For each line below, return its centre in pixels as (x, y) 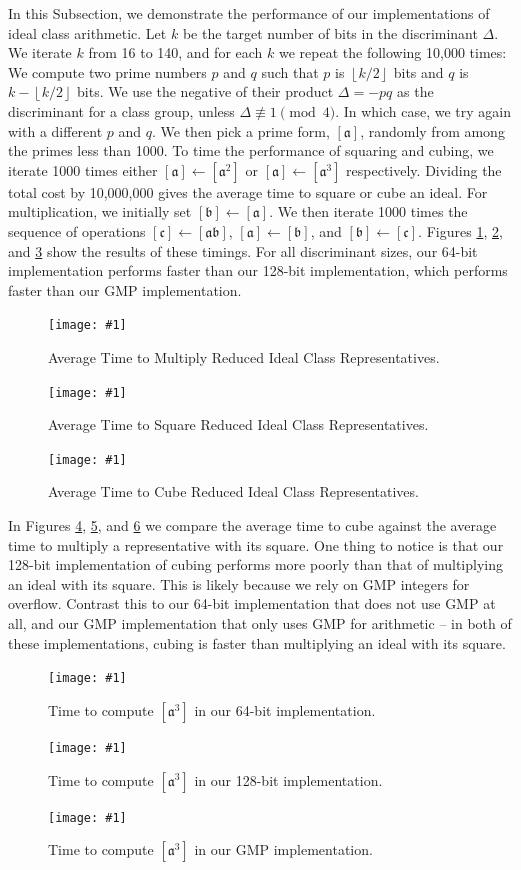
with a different (55, 130)
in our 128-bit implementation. (288, 779)
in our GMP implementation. (283, 849)
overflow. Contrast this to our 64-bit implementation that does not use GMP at (252, 603)
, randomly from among (432, 130)
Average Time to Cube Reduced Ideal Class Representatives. (233, 491)
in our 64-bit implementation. (285, 709)
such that (290, 71)
